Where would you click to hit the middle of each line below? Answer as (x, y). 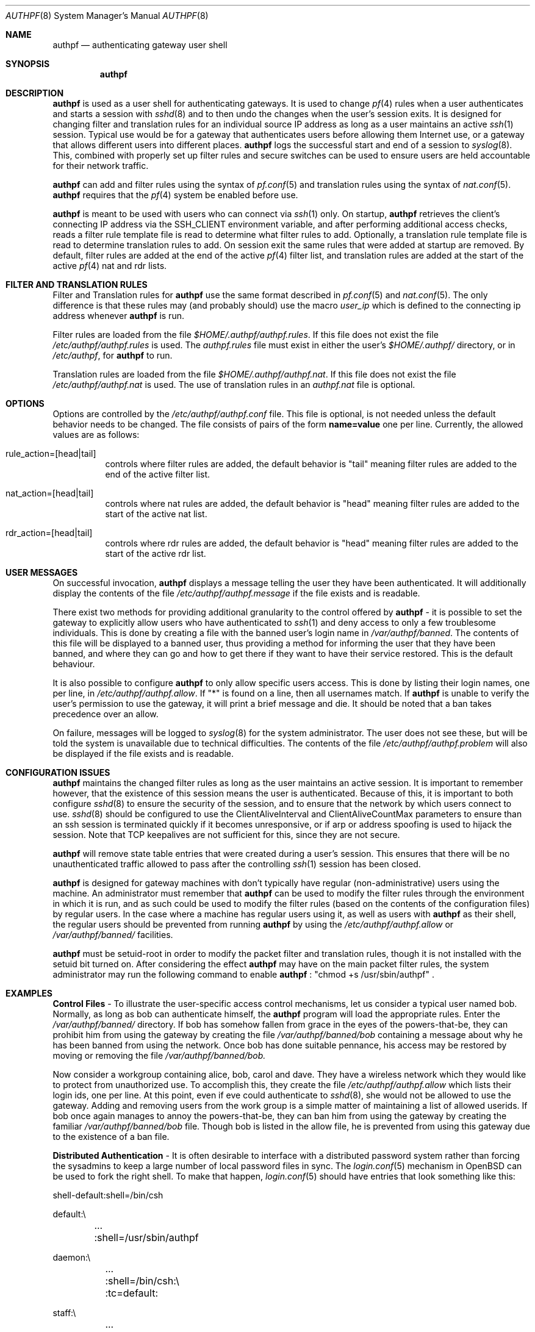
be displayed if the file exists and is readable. (143, 754)
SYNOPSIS (28, 64)
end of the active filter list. (158, 474)
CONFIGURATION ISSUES (58, 772)
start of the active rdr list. (156, 553)
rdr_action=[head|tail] (49, 533)
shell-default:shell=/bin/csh (108, 1195)
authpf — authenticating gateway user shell (140, 45)
